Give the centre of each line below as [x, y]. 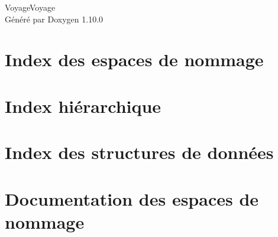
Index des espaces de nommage [134, 59]
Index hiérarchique [83, 105]
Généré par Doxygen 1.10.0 [54, 19]
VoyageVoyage [30, 7]
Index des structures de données [139, 152]
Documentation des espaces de [132, 198]
